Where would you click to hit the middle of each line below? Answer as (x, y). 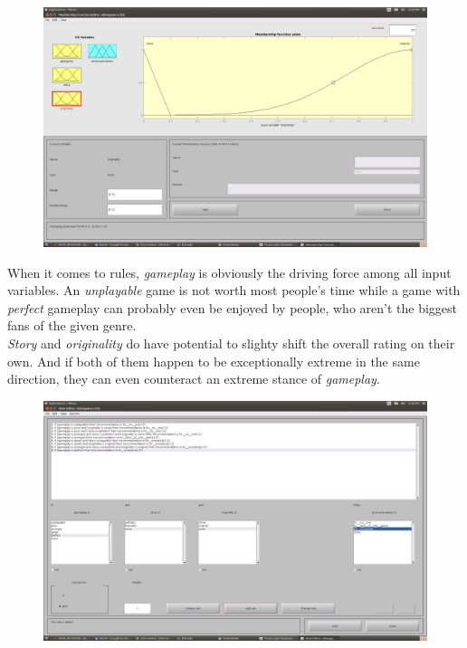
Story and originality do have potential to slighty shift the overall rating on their (231, 343)
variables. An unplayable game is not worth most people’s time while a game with (234, 290)
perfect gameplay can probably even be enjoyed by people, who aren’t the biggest (233, 307)
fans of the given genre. (72, 325)
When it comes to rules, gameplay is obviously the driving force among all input (229, 272)
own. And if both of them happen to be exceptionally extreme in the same (214, 361)
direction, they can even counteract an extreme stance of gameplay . (194, 379)
